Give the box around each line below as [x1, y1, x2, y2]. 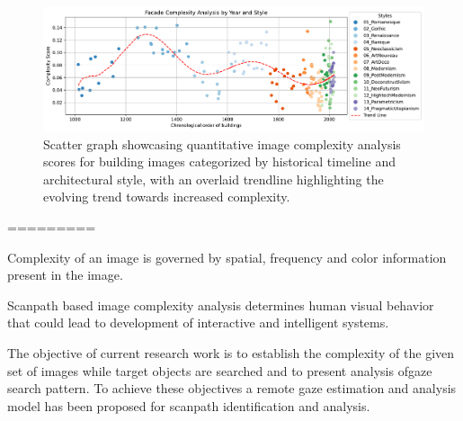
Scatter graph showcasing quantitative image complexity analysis [43, 134, 401, 153]
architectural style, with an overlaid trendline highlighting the [43, 169, 384, 188]
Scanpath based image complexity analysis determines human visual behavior [7, 295, 434, 314]
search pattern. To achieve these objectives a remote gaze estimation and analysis [7, 379, 457, 398]
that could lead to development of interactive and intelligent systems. [7, 313, 389, 332]
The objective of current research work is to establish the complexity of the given [7, 343, 455, 362]
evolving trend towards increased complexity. [43, 187, 290, 206]
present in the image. [7, 265, 123, 284]
